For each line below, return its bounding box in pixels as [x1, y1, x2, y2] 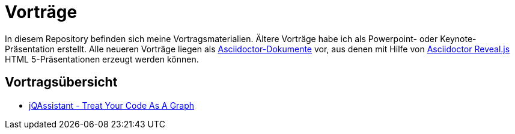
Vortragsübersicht [5, 75, 118, 90]
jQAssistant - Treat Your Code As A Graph [29, 100, 195, 111]
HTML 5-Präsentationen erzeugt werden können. [5, 53, 199, 64]
